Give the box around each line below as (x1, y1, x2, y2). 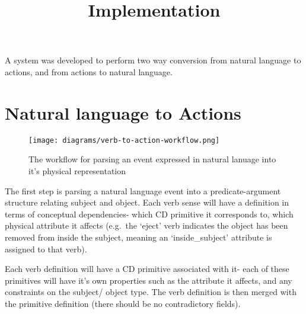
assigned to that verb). (5, 242, 87, 255)
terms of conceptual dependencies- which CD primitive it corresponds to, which (5, 207, 294, 220)
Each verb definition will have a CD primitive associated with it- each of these (5, 262, 289, 275)
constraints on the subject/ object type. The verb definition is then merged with (5, 286, 297, 298)
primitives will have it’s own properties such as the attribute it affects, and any (5, 274, 292, 286)
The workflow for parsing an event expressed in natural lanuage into (28, 153, 276, 165)
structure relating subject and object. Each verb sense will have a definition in (5, 196, 289, 209)
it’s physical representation (28, 164, 126, 177)
